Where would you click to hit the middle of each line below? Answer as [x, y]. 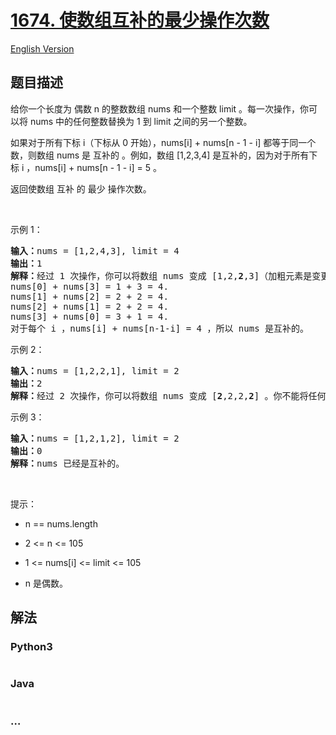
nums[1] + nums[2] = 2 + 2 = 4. [89, 296]
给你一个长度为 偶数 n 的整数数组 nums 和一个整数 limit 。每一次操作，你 [160, 108]
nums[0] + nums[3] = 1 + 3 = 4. [89, 286]
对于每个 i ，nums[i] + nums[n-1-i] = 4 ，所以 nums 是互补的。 [160, 328]
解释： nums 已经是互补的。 [67, 463]
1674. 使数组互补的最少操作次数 [140, 20]
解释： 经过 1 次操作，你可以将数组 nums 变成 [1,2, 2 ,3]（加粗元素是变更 [170, 275]
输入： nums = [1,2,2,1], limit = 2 [95, 370]
